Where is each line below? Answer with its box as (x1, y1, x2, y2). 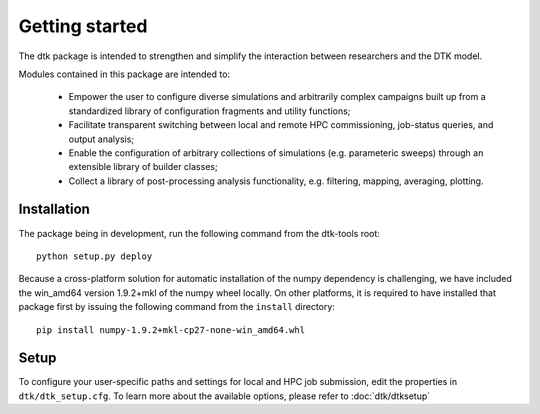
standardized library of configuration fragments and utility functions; (68, 105, 351, 117)
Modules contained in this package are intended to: (18, 68, 230, 80)
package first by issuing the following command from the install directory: (18, 301, 335, 313)
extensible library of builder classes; (68, 161, 219, 173)
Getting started (18, 15, 148, 37)
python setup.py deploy (36, 250, 153, 262)
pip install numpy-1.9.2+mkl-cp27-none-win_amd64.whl (36, 324, 305, 335)
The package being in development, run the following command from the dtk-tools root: (18, 227, 380, 239)
